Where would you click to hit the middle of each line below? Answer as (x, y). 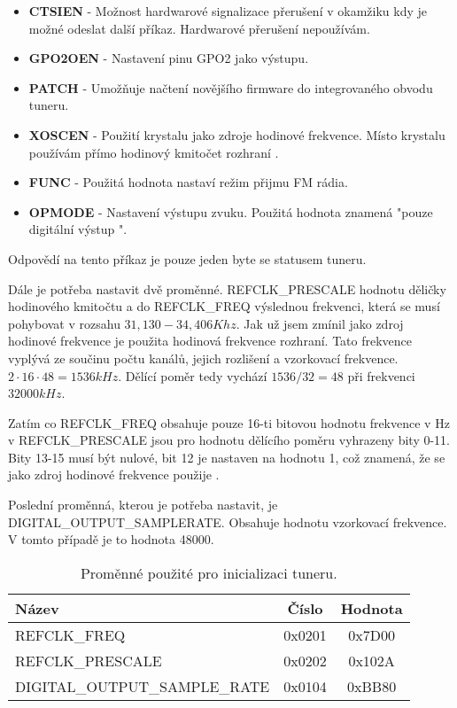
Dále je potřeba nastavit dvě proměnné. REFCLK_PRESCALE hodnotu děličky (227, 288)
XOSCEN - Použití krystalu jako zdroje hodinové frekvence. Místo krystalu (237, 134)
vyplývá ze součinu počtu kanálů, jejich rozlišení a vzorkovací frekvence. (203, 358)
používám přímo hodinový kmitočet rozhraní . (154, 152)
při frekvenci (381, 375)
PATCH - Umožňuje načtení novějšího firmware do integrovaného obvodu (231, 87)
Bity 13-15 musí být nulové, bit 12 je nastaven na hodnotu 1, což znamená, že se (227, 457)
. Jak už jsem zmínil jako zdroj (320, 323)
